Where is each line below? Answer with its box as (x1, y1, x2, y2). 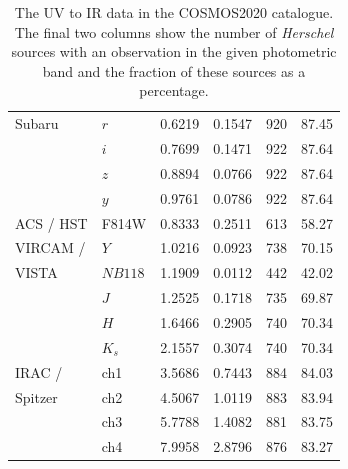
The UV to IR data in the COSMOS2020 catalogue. (14, 2, 334, 22)
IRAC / (15, 361, 63, 382)
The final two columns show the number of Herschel (14, 21, 334, 42)
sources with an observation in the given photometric (11, 41, 337, 62)
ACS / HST (15, 212, 88, 233)
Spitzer (15, 386, 58, 407)
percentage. (139, 80, 209, 101)
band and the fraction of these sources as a (42, 60, 306, 81)
